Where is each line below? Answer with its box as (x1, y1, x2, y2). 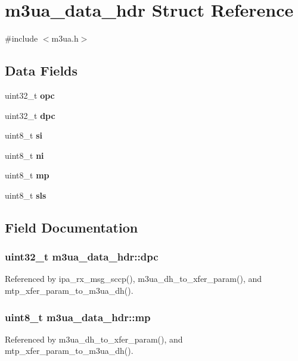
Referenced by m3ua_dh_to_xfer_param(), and (5, 332, 183, 345)
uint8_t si (5, 129, 42, 142)
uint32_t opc (5, 89, 55, 101)
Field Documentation (5, 218, 138, 236)
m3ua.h (51, 32, 79, 45)
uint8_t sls (5, 189, 46, 201)
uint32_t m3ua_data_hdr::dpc (5, 249, 159, 264)
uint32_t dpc (5, 109, 55, 121)
